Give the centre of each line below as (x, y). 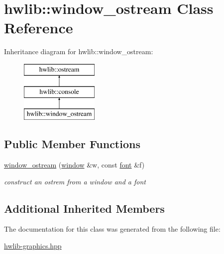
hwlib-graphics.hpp (33, 246)
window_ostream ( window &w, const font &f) (74, 165)
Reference (39, 28)
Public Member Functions (72, 144)
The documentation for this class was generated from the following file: (112, 229)
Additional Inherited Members (84, 208)
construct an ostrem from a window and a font (75, 181)
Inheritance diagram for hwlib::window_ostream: (79, 51)
